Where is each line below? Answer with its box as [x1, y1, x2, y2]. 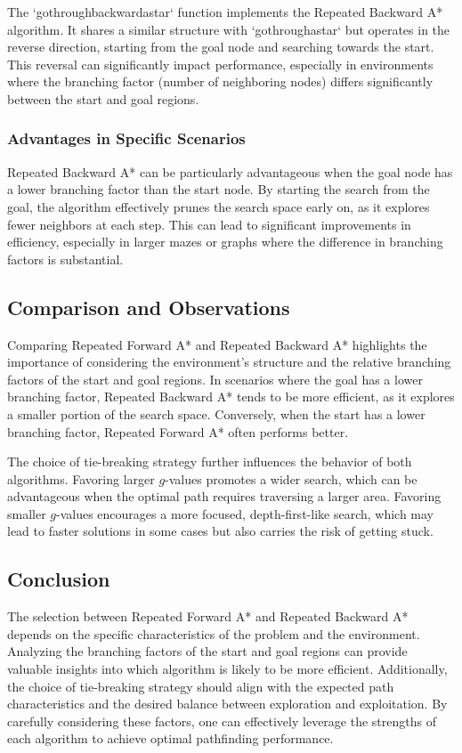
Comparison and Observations [7, 293, 290, 320]
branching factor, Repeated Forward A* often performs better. [7, 422, 349, 441]
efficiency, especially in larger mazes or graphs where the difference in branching [7, 232, 443, 251]
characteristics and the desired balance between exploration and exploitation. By [7, 694, 448, 713]
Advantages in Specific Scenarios [7, 127, 246, 150]
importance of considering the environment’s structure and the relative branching [7, 352, 451, 371]
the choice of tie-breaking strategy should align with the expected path [7, 676, 394, 695]
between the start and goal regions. [7, 89, 199, 108]
